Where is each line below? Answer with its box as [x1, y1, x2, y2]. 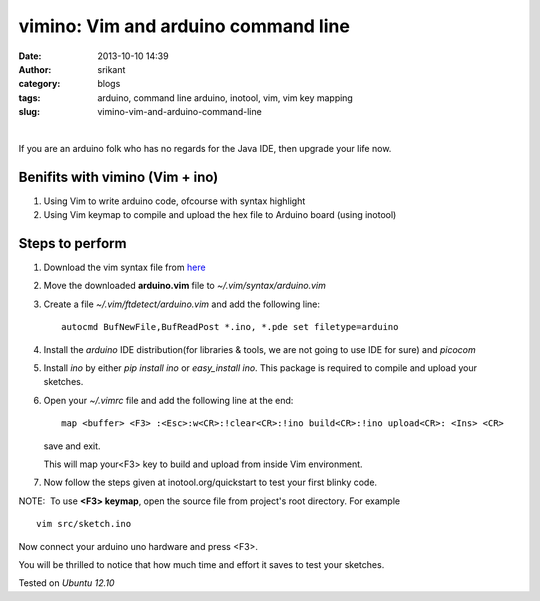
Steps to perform [18, 235, 127, 252]
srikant [97, 63, 126, 75]
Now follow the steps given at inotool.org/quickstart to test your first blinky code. [43, 476, 378, 489]
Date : [18, 50, 42, 62]
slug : [18, 106, 40, 118]
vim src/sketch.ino [36, 518, 132, 530]
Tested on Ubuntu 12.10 [18, 577, 115, 589]
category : [18, 78, 61, 90]
